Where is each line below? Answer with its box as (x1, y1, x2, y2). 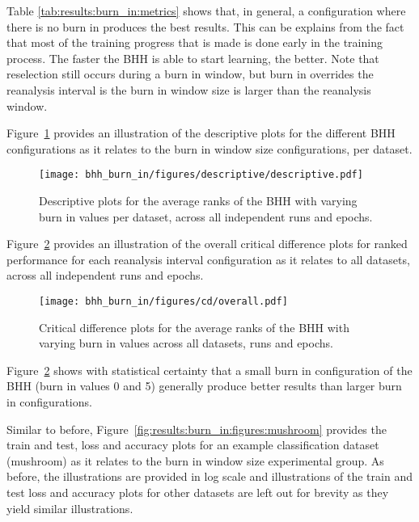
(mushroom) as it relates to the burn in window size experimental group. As (6, 452, 384, 469)
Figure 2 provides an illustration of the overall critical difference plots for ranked (6, 235, 408, 252)
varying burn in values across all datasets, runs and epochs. (39, 335, 333, 352)
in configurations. (6, 394, 92, 410)
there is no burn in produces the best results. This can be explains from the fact (6, 18, 404, 35)
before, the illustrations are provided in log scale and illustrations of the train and (6, 468, 413, 485)
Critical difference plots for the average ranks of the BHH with (39, 318, 349, 335)
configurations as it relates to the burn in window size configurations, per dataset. (6, 140, 413, 157)
